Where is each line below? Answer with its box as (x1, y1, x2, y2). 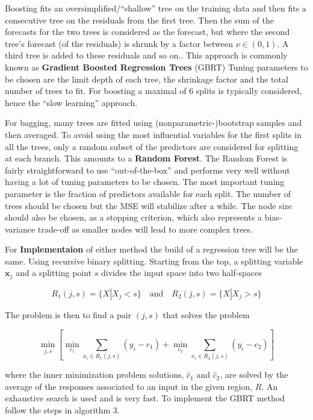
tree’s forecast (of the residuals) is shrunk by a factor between (5, 37, 234, 49)
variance (5, 222, 36, 235)
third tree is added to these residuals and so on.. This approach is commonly (5, 49, 288, 61)
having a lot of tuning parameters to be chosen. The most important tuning (5, 175, 285, 188)
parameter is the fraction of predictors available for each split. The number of (5, 187, 291, 199)
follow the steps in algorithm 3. (5, 403, 120, 416)
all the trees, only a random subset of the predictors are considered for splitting (5, 140, 299, 152)
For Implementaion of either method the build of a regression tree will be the (5, 243, 298, 255)
